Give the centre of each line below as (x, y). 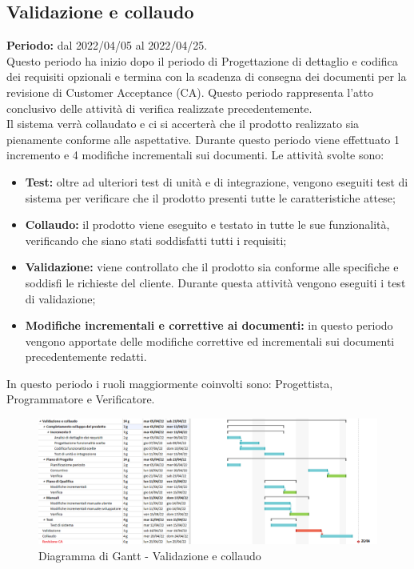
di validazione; (60, 298)
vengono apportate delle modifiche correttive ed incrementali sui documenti (210, 341)
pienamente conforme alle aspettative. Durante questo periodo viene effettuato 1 (203, 139)
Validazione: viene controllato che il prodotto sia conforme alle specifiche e (212, 267)
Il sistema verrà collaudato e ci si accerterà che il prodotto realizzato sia (183, 124)
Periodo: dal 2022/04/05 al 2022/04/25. (107, 45)
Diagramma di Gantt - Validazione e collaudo (150, 556)
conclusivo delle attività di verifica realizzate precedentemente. (159, 108)
